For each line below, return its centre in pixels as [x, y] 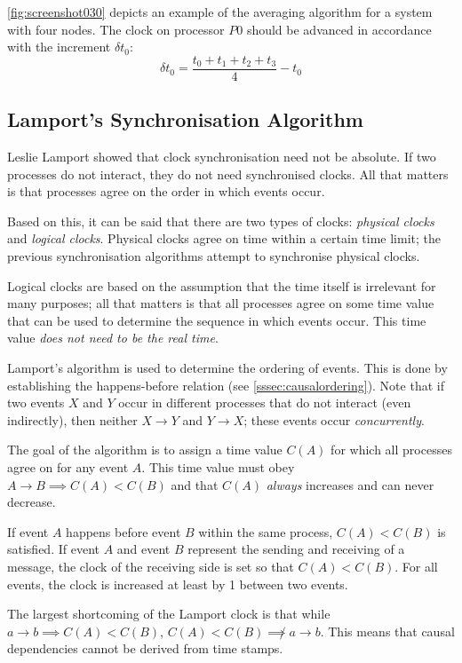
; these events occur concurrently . [334, 419]
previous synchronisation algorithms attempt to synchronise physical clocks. [214, 256]
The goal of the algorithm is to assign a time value [145, 450]
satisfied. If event [53, 549]
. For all [416, 566]
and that [195, 484]
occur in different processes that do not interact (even [265, 403]
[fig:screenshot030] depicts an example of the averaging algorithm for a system [220, 12]
